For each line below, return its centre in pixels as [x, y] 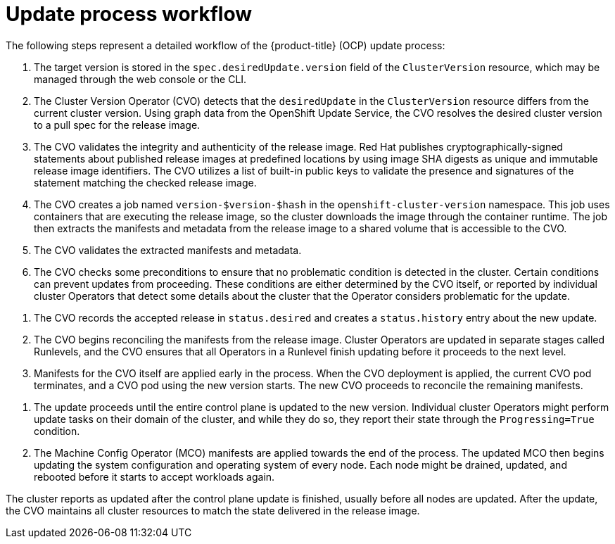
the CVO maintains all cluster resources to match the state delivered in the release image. [213, 510]
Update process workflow [129, 14]
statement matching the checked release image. [145, 182]
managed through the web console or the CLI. [140, 79]
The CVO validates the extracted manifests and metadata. [168, 250]
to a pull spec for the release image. [117, 125]
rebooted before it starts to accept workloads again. [154, 476]
